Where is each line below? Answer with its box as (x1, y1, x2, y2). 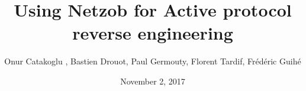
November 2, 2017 (120, 74, 185, 87)
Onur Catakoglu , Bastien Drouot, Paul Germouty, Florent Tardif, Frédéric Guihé (4, 55, 301, 67)
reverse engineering (72, 21, 233, 45)
